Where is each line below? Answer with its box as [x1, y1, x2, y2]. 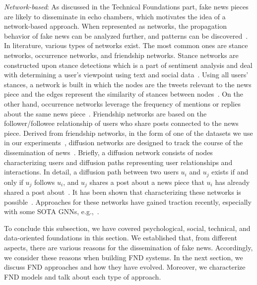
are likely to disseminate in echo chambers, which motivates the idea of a [4, 11, 226, 21]
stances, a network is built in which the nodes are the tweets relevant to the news [4, 79, 252, 89]
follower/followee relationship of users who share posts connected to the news [4, 118, 239, 128]
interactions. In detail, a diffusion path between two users [4, 167, 179, 177]
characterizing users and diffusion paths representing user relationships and [4, 157, 233, 167]
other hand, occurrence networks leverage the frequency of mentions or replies [4, 98, 241, 109]
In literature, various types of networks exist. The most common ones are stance [4, 40, 248, 51]
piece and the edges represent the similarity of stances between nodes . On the [4, 89, 243, 99]
